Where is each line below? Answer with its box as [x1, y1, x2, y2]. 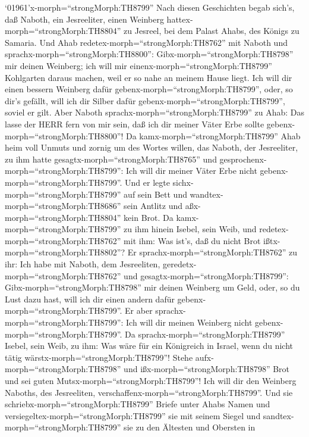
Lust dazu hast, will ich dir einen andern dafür [5, 292, 175, 305]
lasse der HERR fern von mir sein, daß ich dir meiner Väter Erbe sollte [5, 117, 264, 130]
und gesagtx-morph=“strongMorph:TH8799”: [124, 269, 289, 282]
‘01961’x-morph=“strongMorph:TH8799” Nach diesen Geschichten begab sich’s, [5, 1, 295, 13]
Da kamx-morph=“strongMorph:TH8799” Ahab [126, 129, 301, 142]
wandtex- [190, 188, 223, 200]
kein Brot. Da [124, 211, 174, 223]
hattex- [166, 13, 193, 25]
